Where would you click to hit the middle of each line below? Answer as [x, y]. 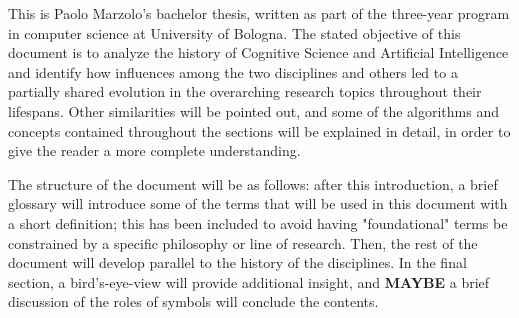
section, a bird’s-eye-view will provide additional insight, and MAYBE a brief [249, 281]
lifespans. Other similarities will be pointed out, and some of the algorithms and [253, 110]
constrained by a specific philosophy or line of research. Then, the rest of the [243, 242]
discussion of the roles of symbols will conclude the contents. [193, 301]
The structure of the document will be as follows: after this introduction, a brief [253, 183]
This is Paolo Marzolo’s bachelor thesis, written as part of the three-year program [259, 13]
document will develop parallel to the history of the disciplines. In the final [237, 262]
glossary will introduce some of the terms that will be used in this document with [258, 203]
